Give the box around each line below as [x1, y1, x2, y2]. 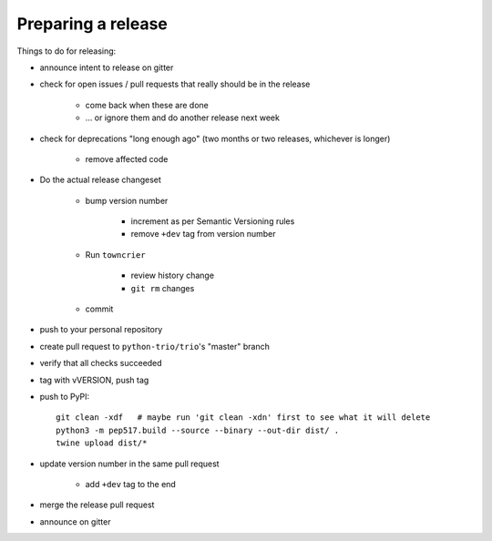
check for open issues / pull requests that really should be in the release [39, 78, 311, 90]
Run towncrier [85, 249, 146, 260]
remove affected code [85, 153, 169, 164]
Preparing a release [16, 14, 169, 34]
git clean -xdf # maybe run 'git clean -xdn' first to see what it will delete [56, 413, 431, 423]
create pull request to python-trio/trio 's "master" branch [39, 341, 271, 352]
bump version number [85, 195, 169, 206]
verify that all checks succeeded [39, 358, 163, 369]
